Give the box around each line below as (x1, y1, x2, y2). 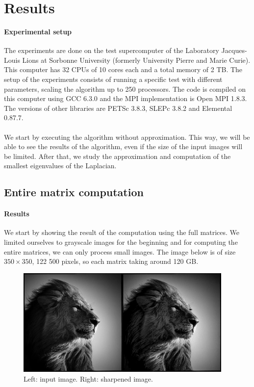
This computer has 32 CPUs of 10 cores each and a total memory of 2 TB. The (4, 64, 243, 75)
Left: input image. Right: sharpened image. (24, 373, 153, 384)
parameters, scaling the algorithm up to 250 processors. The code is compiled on (4, 83, 246, 94)
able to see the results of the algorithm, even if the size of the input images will (4, 141, 243, 152)
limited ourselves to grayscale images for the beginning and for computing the (4, 237, 238, 247)
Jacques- (221, 45, 247, 55)
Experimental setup (4, 26, 72, 36)
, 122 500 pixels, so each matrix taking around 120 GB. (32, 256, 199, 266)
